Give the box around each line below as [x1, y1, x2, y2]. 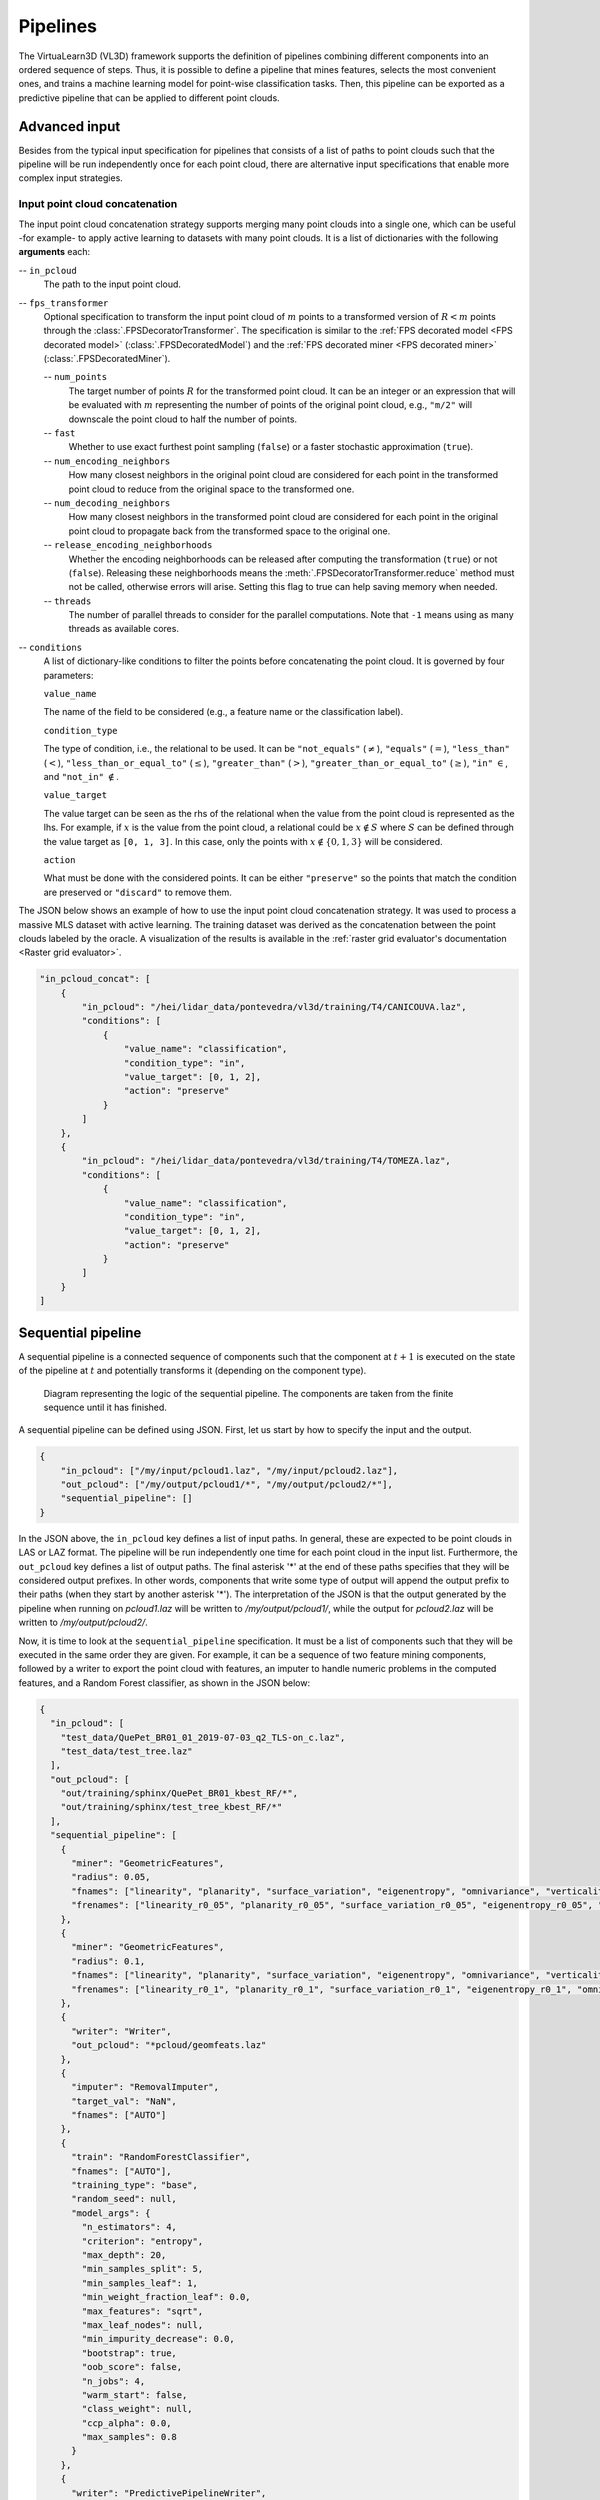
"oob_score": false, [81, 2361, 183, 2373]
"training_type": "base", [71, 2180, 199, 2191]
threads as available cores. [68, 623, 180, 635]
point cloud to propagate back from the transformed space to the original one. [68, 525, 391, 537]
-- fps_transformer [18, 296, 109, 309]
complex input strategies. [18, 172, 124, 184]
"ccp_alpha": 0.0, [81, 2417, 172, 2429]
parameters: [43, 669, 94, 681]
